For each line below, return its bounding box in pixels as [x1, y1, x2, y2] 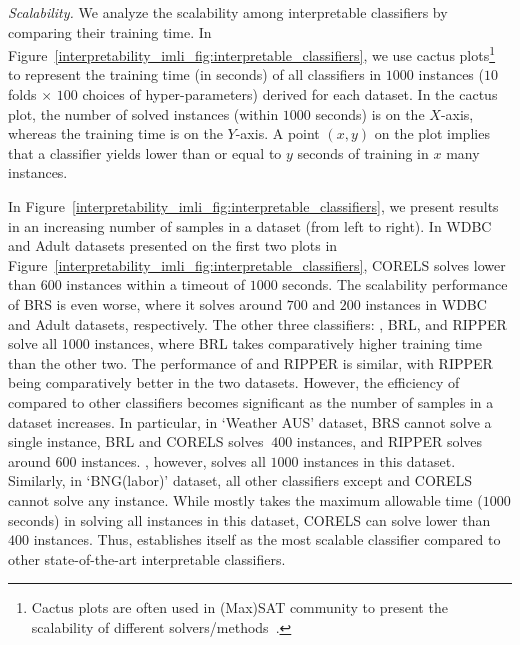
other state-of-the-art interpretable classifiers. [8, 548, 286, 569]
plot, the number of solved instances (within [8, 103, 279, 124]
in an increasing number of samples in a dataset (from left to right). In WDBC [8, 215, 492, 236]
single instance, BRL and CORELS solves [8, 431, 264, 452]
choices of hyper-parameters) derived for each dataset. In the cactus [82, 84, 498, 105]
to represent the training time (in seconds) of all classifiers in [8, 64, 382, 85]
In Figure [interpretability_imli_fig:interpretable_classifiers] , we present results [8, 196, 499, 216]
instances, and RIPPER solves [296, 431, 483, 452]
